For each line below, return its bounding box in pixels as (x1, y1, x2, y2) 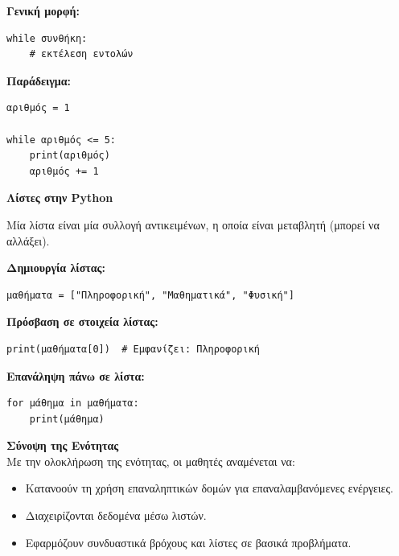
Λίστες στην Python (6, 189, 113, 206)
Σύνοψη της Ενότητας (6, 437, 119, 454)
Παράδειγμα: (6, 72, 72, 89)
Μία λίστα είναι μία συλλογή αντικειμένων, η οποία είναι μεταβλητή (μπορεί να (6, 216, 380, 233)
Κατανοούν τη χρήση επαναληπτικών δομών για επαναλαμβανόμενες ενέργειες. (25, 480, 393, 496)
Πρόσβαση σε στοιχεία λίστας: (6, 313, 158, 330)
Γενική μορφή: (6, 2, 80, 19)
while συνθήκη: (6, 32, 88, 44)
